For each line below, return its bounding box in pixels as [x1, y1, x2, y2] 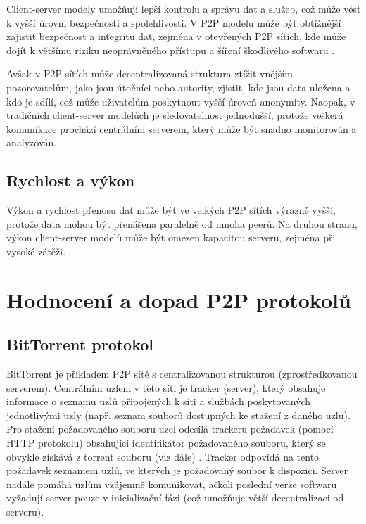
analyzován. [6, 135, 57, 150]
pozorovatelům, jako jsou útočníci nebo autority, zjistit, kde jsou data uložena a [6, 79, 351, 94]
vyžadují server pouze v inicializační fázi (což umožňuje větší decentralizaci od [6, 490, 344, 505]
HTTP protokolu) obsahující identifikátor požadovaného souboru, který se [6, 435, 326, 450]
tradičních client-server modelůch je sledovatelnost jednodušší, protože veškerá [6, 108, 343, 122]
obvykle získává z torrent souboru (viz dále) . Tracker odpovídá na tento [6, 449, 320, 464]
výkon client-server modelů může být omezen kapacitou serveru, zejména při [6, 230, 336, 245]
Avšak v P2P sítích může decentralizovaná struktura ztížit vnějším [6, 66, 293, 81]
